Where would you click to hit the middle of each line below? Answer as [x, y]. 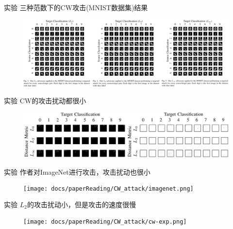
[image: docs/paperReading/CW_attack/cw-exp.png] [105, 221]
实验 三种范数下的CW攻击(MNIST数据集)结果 [76, 7]
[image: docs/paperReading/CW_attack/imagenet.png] [108, 189]
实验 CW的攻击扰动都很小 [45, 100]
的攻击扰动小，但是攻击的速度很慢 [81, 204]
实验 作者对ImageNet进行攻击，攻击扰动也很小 [77, 172]
